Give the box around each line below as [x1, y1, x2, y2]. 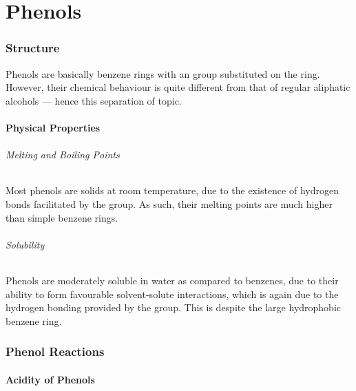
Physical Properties [6, 120, 101, 134]
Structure [6, 39, 60, 56]
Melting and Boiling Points [6, 147, 120, 162]
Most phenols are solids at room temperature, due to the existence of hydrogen [6, 183, 339, 198]
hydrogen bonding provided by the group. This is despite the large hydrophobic [6, 300, 342, 315]
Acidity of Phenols [6, 372, 95, 386]
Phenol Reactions [6, 343, 105, 360]
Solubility [6, 237, 45, 251]
